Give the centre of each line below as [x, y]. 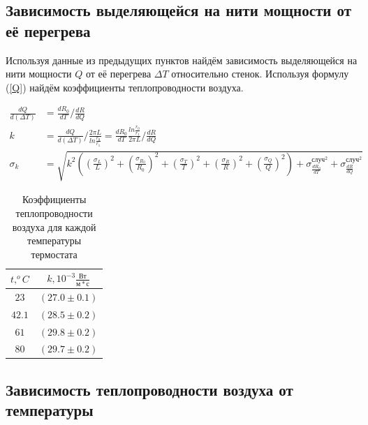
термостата [54, 254]
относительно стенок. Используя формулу [260, 74]
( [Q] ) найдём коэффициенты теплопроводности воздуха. [125, 87]
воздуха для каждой [54, 226]
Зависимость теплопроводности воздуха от [149, 389]
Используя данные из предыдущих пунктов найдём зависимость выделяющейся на [182, 60]
